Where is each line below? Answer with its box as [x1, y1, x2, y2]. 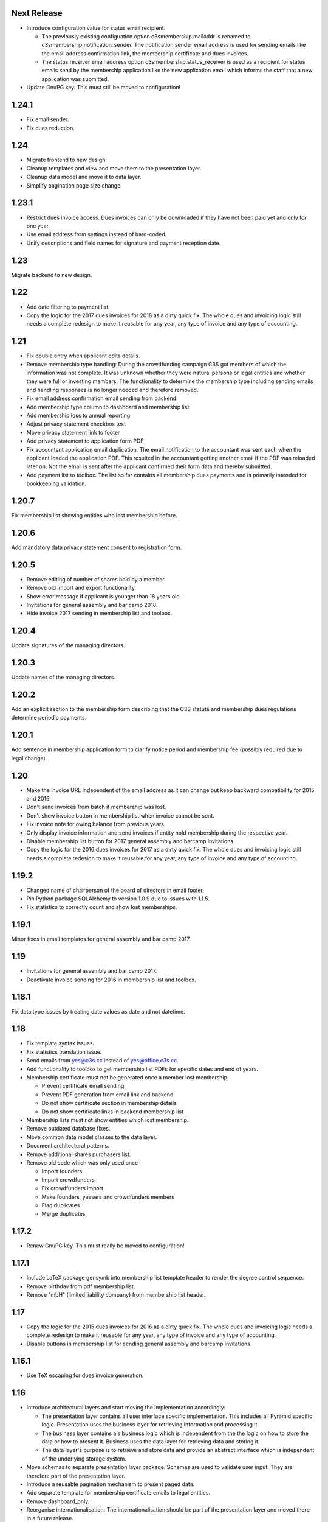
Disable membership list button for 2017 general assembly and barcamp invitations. [26, 838, 235, 844]
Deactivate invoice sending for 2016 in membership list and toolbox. [26, 976, 197, 983]
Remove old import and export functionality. [26, 584, 137, 592]
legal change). [11, 754, 47, 762]
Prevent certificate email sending [41, 1082, 125, 1090]
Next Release [11, 8, 63, 18]
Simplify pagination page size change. [26, 181, 123, 189]
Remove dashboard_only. [26, 1498, 90, 1505]
